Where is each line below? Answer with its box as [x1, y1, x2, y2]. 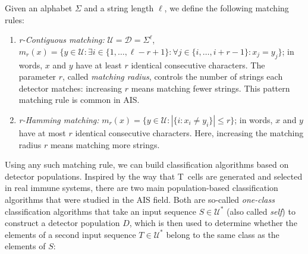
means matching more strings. [50, 138, 160, 150]
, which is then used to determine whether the [129, 217, 297, 229]
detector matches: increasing [18, 81, 122, 94]
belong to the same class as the [166, 228, 279, 240]
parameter [18, 70, 56, 83]
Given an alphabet [5, 2, 73, 14]
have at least [76, 58, 122, 71]
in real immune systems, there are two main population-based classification [5, 181, 278, 194]
